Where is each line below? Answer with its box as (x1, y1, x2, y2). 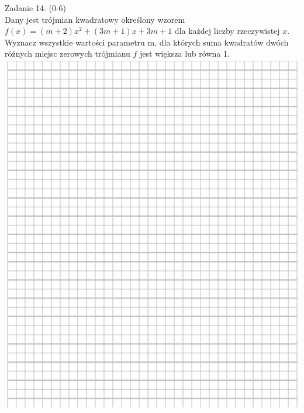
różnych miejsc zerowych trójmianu (5, 47, 130, 60)
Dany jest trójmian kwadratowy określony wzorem (5, 13, 185, 25)
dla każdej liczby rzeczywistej (174, 25, 280, 37)
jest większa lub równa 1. (140, 47, 230, 60)
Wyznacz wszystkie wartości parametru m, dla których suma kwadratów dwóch (5, 36, 289, 48)
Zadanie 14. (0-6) (5, 2, 66, 13)
